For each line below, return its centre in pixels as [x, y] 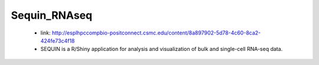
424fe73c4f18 [58, 40]
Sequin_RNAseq [52, 15]
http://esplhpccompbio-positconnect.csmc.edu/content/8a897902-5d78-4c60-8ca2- [156, 33]
